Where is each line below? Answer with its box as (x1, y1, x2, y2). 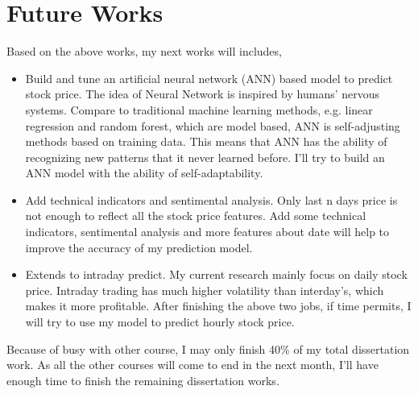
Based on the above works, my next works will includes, (6, 43, 282, 60)
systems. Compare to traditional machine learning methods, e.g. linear (25, 101, 373, 118)
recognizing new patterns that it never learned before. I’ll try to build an (25, 148, 385, 165)
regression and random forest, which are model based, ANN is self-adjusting (25, 117, 400, 134)
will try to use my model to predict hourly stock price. (25, 313, 295, 330)
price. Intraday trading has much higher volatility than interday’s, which (25, 281, 384, 298)
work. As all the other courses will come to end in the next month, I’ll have (6, 356, 379, 373)
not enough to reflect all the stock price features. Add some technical (25, 207, 366, 224)
